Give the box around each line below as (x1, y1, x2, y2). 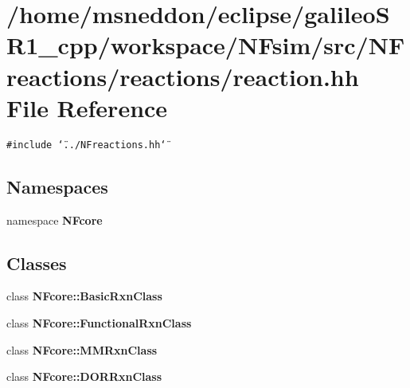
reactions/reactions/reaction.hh (6, 60, 359, 92)
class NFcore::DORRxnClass (6, 368, 162, 385)
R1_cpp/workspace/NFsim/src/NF (6, 29, 405, 61)
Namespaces (6, 174, 108, 198)
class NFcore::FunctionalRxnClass (6, 314, 192, 331)
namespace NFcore (6, 211, 103, 228)
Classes (6, 250, 67, 275)
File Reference (6, 91, 168, 123)
